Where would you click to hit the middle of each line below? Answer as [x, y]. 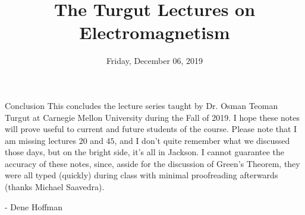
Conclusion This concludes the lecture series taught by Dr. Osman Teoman [142, 105]
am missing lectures [41, 140]
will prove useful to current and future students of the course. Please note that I [151, 129]
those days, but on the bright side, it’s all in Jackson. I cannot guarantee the [145, 152]
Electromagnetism [155, 32]
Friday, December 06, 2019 [155, 61]
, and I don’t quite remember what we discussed [202, 140]
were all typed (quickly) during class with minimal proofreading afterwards [142, 175]
